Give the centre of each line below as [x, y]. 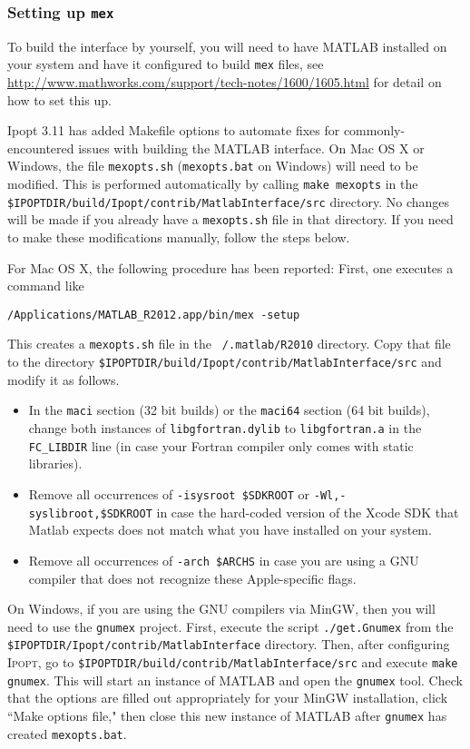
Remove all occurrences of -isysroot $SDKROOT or [169, 493]
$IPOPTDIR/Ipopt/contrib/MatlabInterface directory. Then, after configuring [229, 644]
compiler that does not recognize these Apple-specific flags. [192, 578]
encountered [41, 148]
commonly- [374, 130]
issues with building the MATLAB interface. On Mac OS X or [251, 148]
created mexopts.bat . [67, 733]
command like [46, 286]
